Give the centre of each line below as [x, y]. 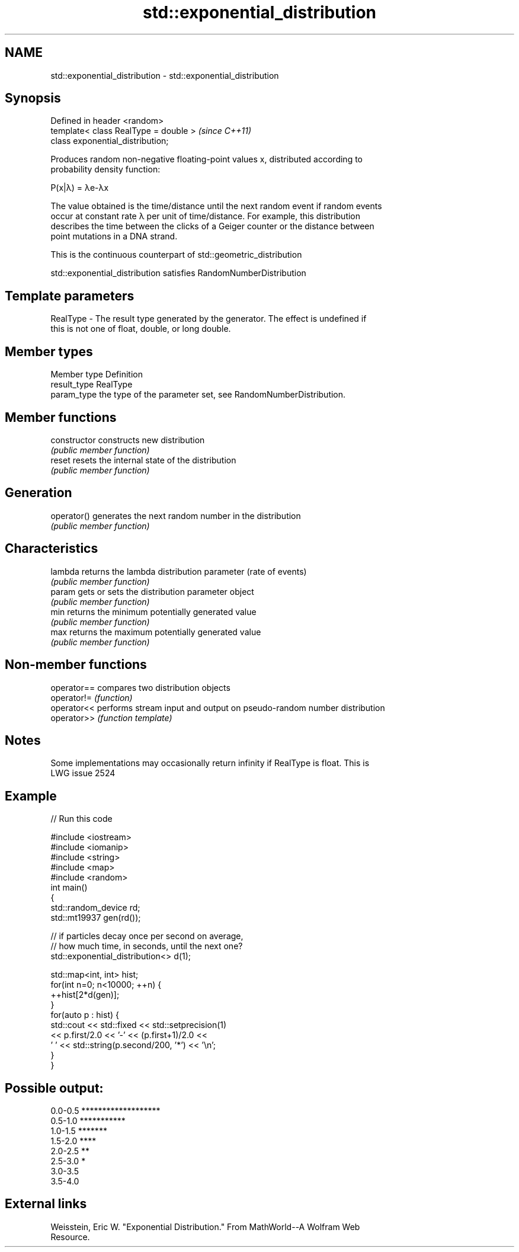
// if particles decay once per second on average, [147, 936]
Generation [39, 493]
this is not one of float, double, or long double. [141, 329]
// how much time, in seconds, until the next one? [147, 946]
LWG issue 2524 [83, 773]
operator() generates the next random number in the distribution [176, 515]
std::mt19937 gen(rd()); [96, 918]
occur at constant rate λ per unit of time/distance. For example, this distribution [206, 216]
